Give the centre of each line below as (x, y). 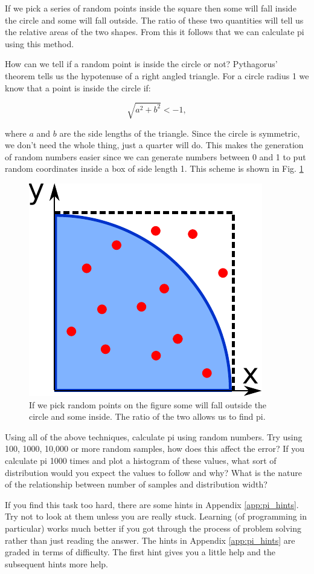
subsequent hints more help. (56, 563)
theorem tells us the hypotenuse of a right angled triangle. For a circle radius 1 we (157, 75)
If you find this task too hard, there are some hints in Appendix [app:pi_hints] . (152, 504)
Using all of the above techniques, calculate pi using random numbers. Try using (154, 436)
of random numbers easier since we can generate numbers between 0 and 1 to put (155, 156)
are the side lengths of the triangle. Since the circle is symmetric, (180, 133)
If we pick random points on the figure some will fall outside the (148, 404)
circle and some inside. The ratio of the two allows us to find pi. (147, 416)
